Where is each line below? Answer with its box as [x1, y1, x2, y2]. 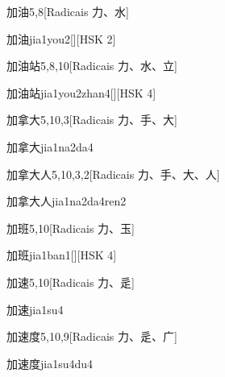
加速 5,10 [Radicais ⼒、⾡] [6, 273, 135, 290]
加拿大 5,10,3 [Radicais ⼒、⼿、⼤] [6, 111, 177, 128]
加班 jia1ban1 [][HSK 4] [6, 246, 117, 263]
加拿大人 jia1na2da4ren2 [6, 193, 127, 209]
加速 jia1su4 [6, 300, 64, 317]
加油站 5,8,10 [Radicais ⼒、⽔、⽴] [6, 57, 177, 74]
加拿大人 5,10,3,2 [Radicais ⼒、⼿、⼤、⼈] [6, 165, 220, 182]
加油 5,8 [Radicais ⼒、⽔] [6, 3, 129, 19]
